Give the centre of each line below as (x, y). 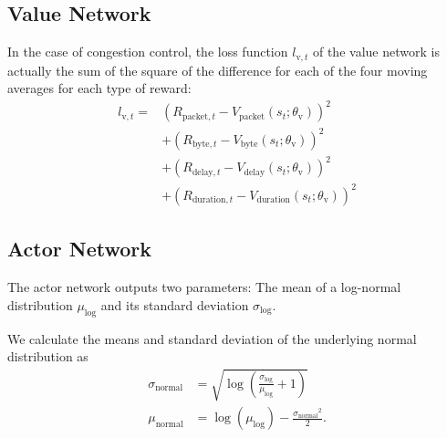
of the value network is (376, 52)
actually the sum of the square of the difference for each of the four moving (218, 70)
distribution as (48, 356)
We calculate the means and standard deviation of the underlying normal (212, 338)
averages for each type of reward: (99, 88)
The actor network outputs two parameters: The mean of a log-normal (204, 287)
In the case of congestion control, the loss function (148, 52)
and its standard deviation (175, 304)
